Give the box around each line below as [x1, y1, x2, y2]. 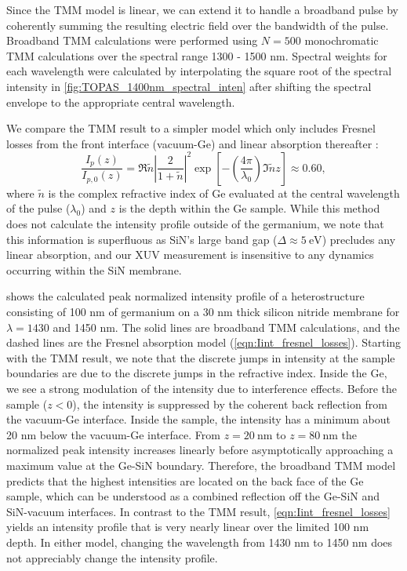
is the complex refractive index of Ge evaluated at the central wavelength [48, 184, 400, 201]
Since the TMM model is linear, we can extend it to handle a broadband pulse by [6, 2, 398, 17]
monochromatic [304, 32, 379, 49]
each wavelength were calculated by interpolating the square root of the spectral [6, 63, 392, 79]
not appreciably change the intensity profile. [6, 549, 218, 566]
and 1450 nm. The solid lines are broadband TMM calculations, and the [53, 318, 400, 335]
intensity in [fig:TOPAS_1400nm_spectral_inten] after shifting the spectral [6, 78, 372, 94]
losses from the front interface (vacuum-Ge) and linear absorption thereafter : [6, 135, 379, 151]
